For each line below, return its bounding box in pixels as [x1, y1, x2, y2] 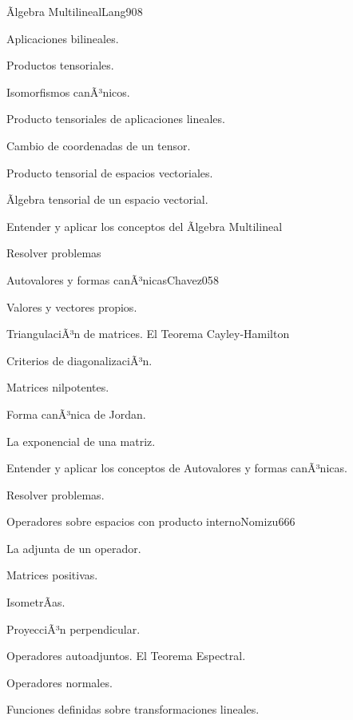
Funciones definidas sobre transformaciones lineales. [6, 701, 260, 718]
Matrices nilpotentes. [6, 379, 109, 396]
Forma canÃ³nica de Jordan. [6, 405, 146, 422]
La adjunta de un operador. [6, 539, 141, 556]
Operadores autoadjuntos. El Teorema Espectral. [6, 647, 246, 664]
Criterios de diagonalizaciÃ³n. [6, 352, 153, 368]
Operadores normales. [6, 674, 113, 690]
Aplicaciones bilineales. [6, 30, 119, 46]
